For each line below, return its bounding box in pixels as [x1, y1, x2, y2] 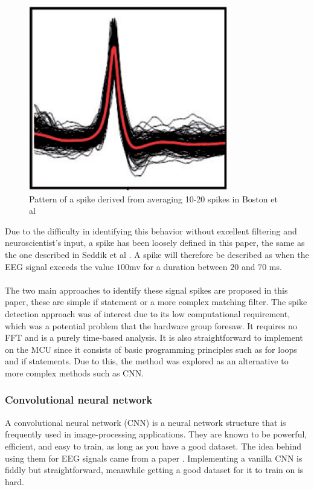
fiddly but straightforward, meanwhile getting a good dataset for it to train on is [5, 463, 304, 476]
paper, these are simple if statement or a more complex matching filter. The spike [5, 295, 307, 308]
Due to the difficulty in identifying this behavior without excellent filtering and [5, 224, 297, 237]
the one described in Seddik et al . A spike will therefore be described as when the [5, 248, 309, 260]
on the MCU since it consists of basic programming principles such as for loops [5, 343, 297, 355]
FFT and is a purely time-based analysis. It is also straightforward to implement [5, 331, 303, 344]
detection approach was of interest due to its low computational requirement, [5, 307, 290, 320]
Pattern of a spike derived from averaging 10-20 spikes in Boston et [29, 192, 278, 205]
